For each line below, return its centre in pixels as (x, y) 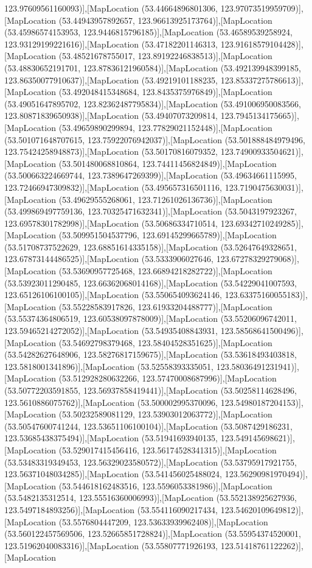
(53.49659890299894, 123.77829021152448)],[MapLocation (165, 127)
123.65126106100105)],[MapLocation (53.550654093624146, (113, 295)
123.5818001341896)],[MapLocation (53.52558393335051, (109, 366)
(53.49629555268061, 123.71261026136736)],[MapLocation (165, 199)
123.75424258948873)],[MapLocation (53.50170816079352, (111, 151)
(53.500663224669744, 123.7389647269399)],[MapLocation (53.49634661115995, (151, 175)
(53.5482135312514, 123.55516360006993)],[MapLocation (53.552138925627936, (151, 498)
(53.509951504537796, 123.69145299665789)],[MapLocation (168, 235)
